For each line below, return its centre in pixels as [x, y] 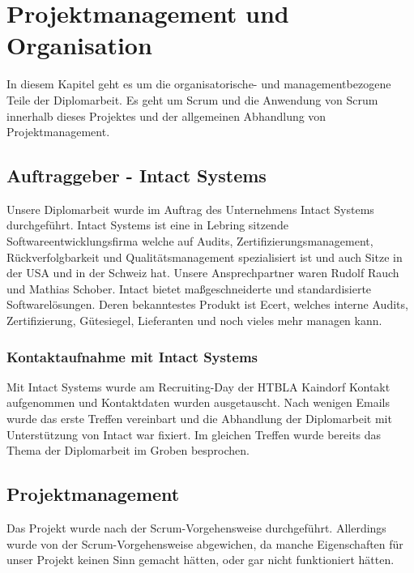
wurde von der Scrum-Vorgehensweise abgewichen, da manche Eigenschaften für [205, 543]
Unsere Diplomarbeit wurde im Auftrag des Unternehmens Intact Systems [190, 209]
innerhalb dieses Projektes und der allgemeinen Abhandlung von [166, 115]
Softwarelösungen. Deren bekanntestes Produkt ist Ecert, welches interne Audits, [207, 304]
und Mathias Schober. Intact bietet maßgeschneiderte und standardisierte [189, 288]
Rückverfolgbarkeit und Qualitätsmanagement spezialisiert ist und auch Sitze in [205, 257]
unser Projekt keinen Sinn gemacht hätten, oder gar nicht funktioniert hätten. [201, 560]
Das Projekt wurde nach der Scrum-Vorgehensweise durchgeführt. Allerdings [196, 528]
